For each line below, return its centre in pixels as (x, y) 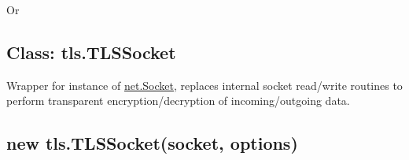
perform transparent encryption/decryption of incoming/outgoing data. (178, 100)
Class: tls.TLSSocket (91, 52)
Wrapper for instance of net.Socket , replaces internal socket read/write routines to (204, 85)
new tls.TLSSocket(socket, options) (152, 143)
